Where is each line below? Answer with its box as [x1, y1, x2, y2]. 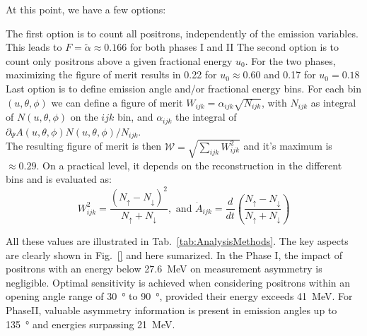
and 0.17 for [264, 67, 316, 82]
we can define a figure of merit [51, 95, 183, 109]
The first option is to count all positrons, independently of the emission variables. [6, 25, 359, 40]
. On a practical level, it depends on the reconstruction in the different [36, 157, 342, 172]
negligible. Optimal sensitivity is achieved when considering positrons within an [6, 275, 351, 289]
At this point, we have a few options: [6, 2, 166, 16]
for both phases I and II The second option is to [129, 40, 339, 54]
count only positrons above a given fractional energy [6, 53, 233, 68]
